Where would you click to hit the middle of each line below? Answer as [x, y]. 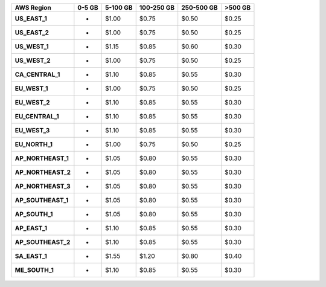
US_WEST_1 [32, 47]
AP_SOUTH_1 [34, 214]
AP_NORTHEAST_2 [43, 172]
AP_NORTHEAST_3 [43, 186]
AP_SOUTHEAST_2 [43, 242]
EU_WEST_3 [32, 130]
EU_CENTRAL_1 [37, 116]
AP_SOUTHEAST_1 [42, 200]
